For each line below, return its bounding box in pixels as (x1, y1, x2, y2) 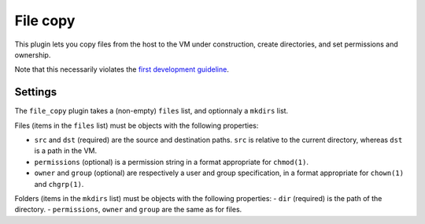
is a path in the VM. (34, 146, 98, 155)
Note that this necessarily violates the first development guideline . (14, 65, 230, 74)
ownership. (14, 50, 51, 59)
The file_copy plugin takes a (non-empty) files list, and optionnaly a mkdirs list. (14, 106, 289, 116)
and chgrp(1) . (34, 179, 84, 189)
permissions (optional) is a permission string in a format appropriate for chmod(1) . (34, 157, 309, 166)
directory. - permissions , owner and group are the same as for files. (14, 205, 242, 215)
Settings (14, 85, 57, 99)
